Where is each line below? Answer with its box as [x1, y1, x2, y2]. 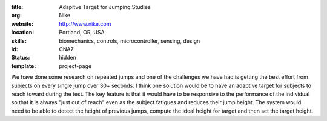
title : [11, 4, 24, 10]
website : [11, 20, 34, 27]
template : [11, 62, 36, 69]
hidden [59, 54, 77, 61]
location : [11, 29, 35, 36]
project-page [59, 62, 92, 69]
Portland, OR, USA [59, 29, 105, 36]
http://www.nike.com [59, 20, 111, 27]
